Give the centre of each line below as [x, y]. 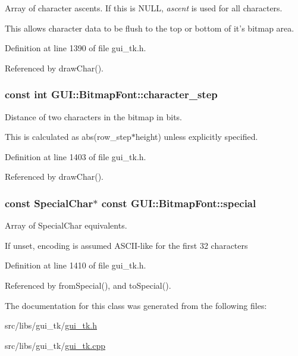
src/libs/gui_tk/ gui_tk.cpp [55, 345]
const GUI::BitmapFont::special [179, 203]
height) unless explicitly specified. [197, 137]
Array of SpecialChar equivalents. [66, 225]
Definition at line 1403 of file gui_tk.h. [76, 156]
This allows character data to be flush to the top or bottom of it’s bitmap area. [150, 28]
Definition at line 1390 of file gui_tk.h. [76, 48]
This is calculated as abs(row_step [68, 137]
